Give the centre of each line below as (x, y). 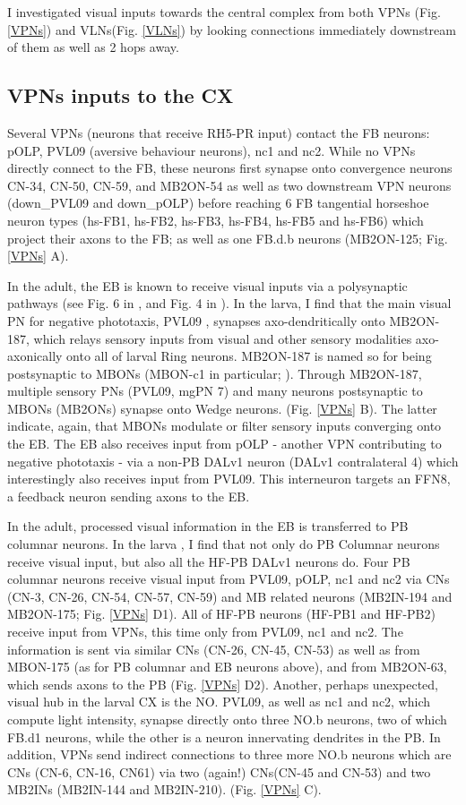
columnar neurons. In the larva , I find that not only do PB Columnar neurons (224, 544)
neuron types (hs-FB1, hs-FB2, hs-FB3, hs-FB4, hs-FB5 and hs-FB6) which (216, 220)
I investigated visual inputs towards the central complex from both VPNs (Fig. (224, 12)
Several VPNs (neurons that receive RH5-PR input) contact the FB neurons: (219, 132)
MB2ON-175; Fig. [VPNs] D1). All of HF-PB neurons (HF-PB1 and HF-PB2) (221, 614)
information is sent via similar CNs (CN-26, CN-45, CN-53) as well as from (214, 649)
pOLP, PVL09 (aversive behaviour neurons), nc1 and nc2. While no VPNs (211, 150)
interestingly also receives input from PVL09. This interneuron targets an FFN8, (229, 479)
